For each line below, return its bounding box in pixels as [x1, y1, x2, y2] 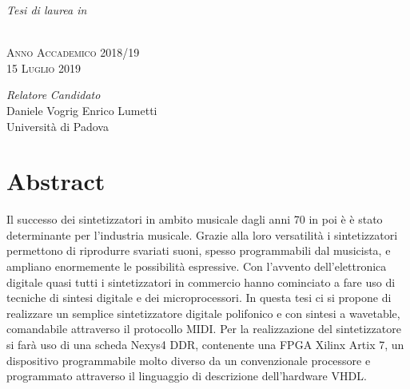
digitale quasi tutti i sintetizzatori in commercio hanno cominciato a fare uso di [6, 273, 396, 290]
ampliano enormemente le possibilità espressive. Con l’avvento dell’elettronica [6, 258, 387, 275]
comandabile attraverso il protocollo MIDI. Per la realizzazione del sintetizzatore [6, 320, 401, 337]
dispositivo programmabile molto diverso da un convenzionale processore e [6, 351, 371, 368]
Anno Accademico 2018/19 [6, 44, 140, 61]
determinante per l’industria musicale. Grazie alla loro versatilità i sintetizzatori [6, 226, 398, 243]
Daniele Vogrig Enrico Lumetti [6, 101, 157, 118]
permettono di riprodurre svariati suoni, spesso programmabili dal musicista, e [6, 242, 391, 259]
